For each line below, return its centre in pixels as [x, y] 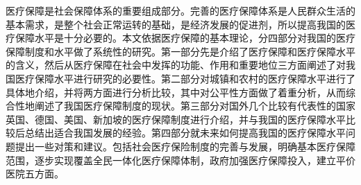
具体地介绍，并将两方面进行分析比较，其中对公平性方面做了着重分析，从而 [176, 92]
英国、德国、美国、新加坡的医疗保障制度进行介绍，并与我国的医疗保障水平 [176, 119]
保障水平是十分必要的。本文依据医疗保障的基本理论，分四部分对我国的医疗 [185, 38]
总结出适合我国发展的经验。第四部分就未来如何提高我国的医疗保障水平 [185, 133]
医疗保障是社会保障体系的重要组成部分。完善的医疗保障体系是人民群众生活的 [180, 10]
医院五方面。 [35, 174]
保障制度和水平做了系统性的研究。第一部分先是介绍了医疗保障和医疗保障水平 [180, 51]
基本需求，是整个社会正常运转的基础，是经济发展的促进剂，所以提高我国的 [176, 24]
